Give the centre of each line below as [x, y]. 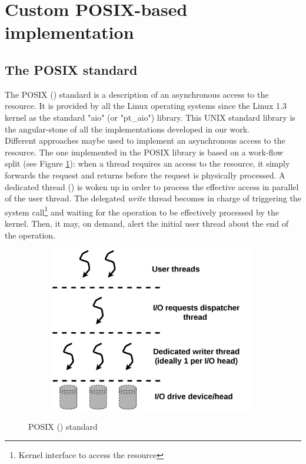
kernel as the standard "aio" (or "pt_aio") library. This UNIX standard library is [150, 117]
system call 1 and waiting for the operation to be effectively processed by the [142, 211]
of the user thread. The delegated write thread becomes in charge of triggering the [153, 198]
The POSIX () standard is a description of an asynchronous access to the [137, 94]
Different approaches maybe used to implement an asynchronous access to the [145, 140]
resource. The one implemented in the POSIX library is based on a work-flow [144, 152]
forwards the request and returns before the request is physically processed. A [145, 175]
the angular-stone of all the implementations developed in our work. [127, 129]
